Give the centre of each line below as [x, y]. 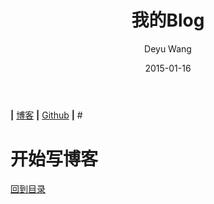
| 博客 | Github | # [46, 115]
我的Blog [168, 20]
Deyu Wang [168, 48]
